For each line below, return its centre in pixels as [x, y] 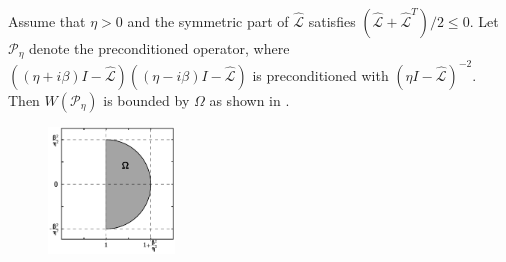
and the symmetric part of [208, 21]
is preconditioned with [320, 74]
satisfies [332, 21]
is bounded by [146, 99]
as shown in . [249, 99]
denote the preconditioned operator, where [159, 48]
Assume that [47, 21]
